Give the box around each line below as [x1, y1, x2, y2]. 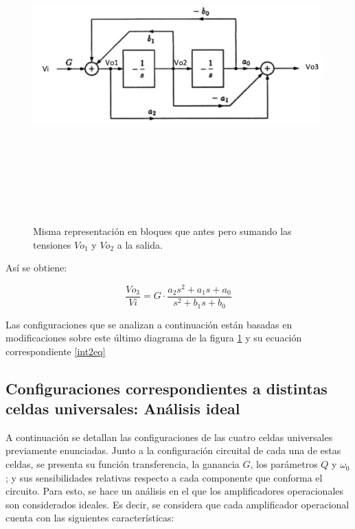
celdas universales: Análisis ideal [5, 398, 240, 419]
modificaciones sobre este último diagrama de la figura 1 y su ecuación [5, 330, 302, 345]
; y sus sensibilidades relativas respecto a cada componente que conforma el [5, 470, 323, 484]
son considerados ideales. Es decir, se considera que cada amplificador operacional [5, 497, 350, 511]
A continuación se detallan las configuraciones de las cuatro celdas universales [5, 429, 333, 444]
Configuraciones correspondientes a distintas [5, 377, 328, 398]
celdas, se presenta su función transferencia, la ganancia [5, 457, 240, 471]
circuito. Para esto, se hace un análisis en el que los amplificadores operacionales [5, 484, 344, 498]
